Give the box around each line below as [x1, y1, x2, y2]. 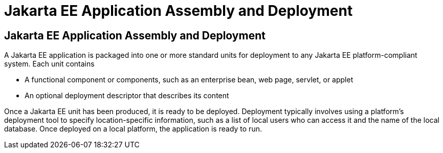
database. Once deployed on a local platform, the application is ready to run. [4, 124, 262, 134]
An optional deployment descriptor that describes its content [25, 91, 229, 100]
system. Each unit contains [4, 59, 95, 69]
